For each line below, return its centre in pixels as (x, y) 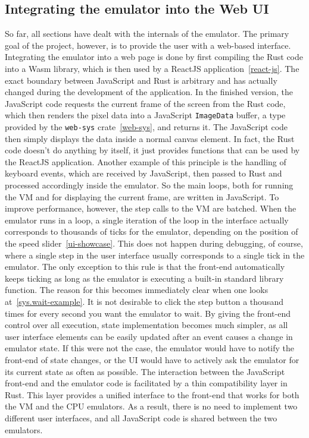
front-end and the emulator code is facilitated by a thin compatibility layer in (146, 383)
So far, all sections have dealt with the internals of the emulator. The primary (147, 34)
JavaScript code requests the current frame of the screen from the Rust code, (145, 103)
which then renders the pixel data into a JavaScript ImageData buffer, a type (145, 115)
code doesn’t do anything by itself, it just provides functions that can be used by (152, 150)
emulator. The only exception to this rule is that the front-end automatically (145, 267)
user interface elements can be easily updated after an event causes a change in (149, 336)
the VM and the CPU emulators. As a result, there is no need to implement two (151, 406)
